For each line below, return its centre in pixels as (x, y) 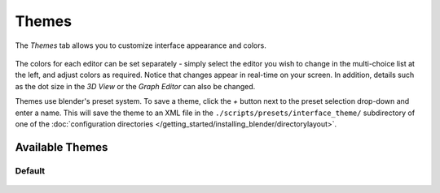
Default (30, 170)
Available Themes (62, 147)
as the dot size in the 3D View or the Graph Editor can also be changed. (135, 86)
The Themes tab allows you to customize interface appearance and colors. (141, 45)
